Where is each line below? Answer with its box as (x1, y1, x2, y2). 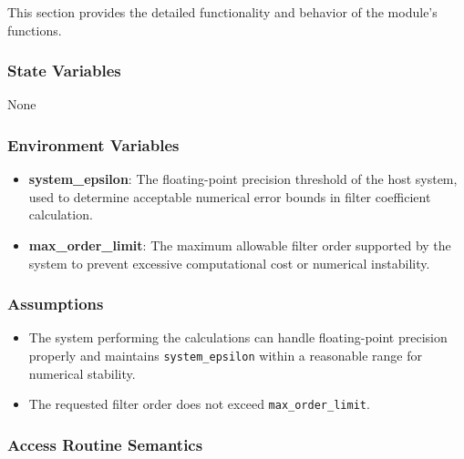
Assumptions (7, 292, 104, 315)
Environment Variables (7, 133, 180, 156)
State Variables (7, 59, 121, 82)
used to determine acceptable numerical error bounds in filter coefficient (28, 187, 431, 206)
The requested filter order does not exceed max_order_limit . (28, 394, 370, 413)
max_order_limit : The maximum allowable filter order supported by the (28, 236, 451, 254)
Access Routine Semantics (7, 433, 203, 455)
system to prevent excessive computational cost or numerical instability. (28, 253, 430, 272)
